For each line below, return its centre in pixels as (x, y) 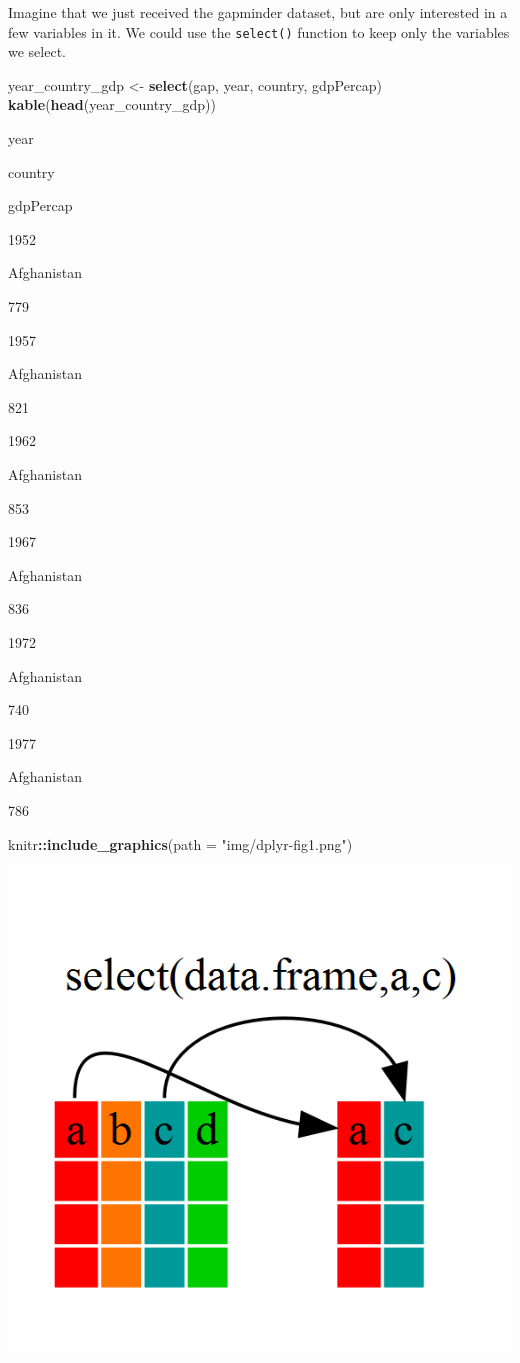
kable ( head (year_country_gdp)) (112, 104)
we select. (37, 51)
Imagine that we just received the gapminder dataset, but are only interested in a (258, 12)
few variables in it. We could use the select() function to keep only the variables (259, 31)
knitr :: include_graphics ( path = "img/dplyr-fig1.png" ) (180, 843)
